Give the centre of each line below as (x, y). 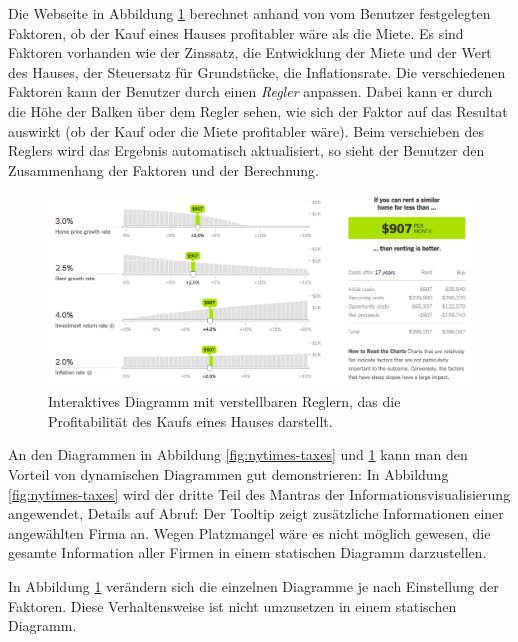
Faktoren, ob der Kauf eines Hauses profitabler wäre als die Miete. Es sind (236, 32)
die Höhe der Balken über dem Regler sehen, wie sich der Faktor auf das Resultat (258, 110)
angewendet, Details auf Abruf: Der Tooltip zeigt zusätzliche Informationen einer (256, 513)
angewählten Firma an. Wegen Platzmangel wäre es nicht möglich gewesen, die (249, 532)
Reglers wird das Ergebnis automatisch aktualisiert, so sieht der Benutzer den (246, 150)
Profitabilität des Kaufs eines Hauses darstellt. (190, 420)
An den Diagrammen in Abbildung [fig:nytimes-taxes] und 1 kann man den (238, 454)
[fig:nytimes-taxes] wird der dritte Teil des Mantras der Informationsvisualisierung (259, 493)
